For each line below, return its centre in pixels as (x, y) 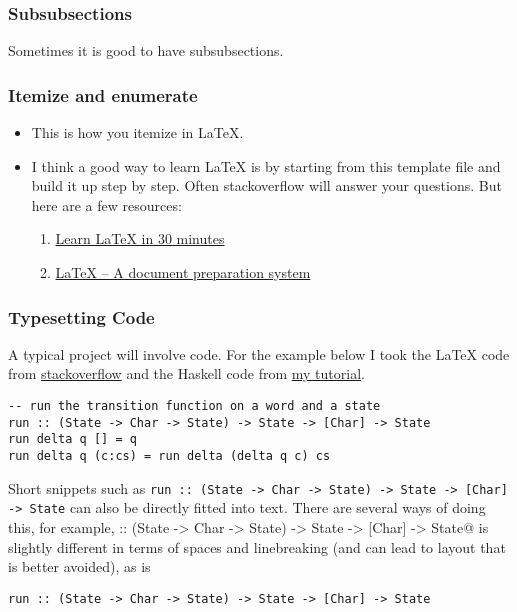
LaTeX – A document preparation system (183, 272)
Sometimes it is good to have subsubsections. (146, 50)
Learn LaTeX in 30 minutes (140, 238)
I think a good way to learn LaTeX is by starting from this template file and (266, 165)
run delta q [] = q (72, 439)
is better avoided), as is (79, 566)
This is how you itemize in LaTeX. (137, 132)
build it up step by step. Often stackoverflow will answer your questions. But (266, 185)
